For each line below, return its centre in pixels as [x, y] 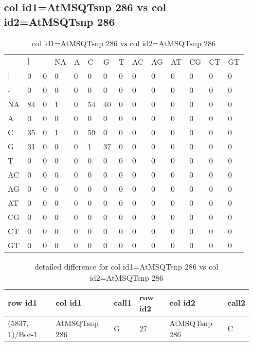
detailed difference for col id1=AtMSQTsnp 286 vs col [126, 266]
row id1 [23, 303]
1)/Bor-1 [23, 334]
